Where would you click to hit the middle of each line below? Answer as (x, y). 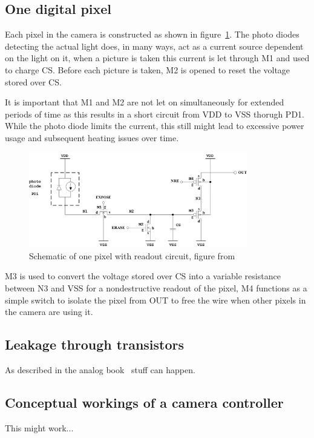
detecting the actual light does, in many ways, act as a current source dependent (154, 46)
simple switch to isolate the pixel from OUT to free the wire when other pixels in (155, 300)
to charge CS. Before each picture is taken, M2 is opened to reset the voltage (148, 69)
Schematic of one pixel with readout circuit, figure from (132, 255)
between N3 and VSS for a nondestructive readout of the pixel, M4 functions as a (156, 287)
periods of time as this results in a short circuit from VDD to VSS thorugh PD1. (155, 114)
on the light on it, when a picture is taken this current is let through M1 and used (157, 58)
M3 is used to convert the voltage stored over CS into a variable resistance (143, 276)
